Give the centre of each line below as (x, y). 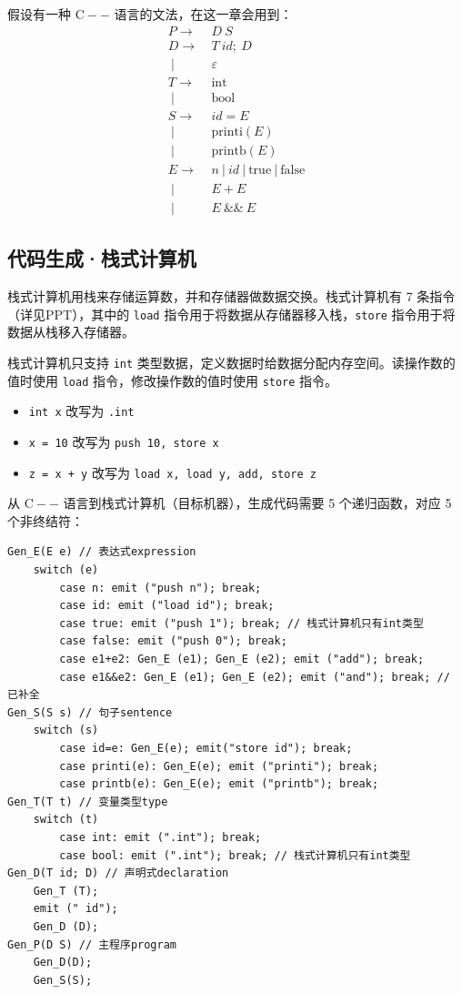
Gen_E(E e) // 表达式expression (102, 552)
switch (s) (66, 730)
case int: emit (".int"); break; (161, 837)
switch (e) (66, 570)
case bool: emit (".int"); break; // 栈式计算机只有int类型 (235, 855)
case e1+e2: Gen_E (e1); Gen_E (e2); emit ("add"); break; (242, 659)
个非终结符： (45, 520)
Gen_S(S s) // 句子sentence (90, 712)
